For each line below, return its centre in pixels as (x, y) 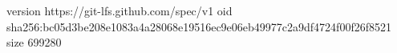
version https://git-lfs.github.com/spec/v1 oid (120, 10)
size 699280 (34, 42)
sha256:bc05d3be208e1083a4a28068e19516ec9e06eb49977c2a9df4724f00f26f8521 (199, 26)
